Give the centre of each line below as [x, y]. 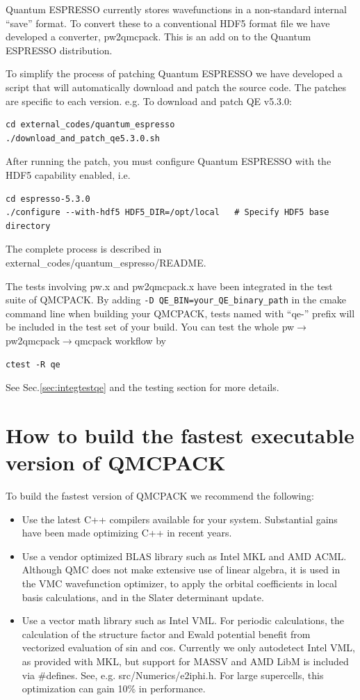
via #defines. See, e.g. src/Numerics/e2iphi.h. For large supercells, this [173, 675]
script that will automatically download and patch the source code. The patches [176, 87]
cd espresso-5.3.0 [48, 199]
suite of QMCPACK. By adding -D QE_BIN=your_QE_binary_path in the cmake [176, 300]
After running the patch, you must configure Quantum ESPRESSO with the [169, 161]
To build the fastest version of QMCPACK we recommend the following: [160, 496]
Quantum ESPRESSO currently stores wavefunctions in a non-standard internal [176, 9]
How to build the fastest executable [180, 435]
